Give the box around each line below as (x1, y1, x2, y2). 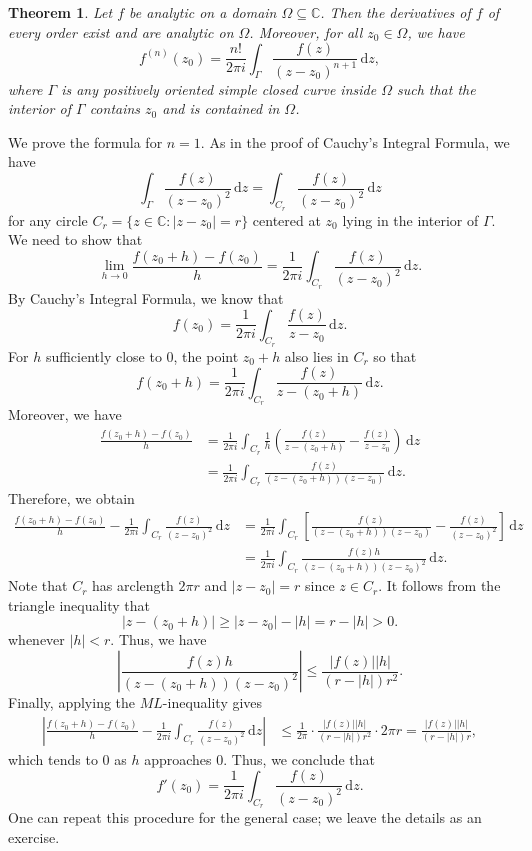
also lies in (284, 345, 349, 366)
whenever (8, 629, 65, 650)
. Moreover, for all (249, 21, 363, 42)
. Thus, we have (110, 629, 207, 650)
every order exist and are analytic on (8, 21, 234, 42)
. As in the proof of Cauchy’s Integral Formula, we (200, 131, 510, 152)
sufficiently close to (45, 345, 162, 366)
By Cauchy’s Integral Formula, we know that (8, 287, 284, 308)
